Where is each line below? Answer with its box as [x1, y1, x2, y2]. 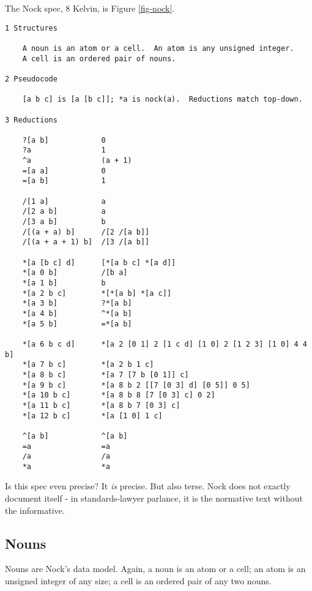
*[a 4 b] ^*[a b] [22, 309, 132, 318]
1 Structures [5, 23, 58, 32]
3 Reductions [5, 115, 58, 124]
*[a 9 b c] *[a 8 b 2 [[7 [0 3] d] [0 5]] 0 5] [22, 380, 250, 390]
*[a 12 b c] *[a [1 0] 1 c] [22, 411, 163, 420]
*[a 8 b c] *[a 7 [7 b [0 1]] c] [22, 370, 189, 379]
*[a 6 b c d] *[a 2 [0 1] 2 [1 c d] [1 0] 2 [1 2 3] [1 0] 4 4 [22, 339, 307, 348]
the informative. [5, 503, 65, 516]
